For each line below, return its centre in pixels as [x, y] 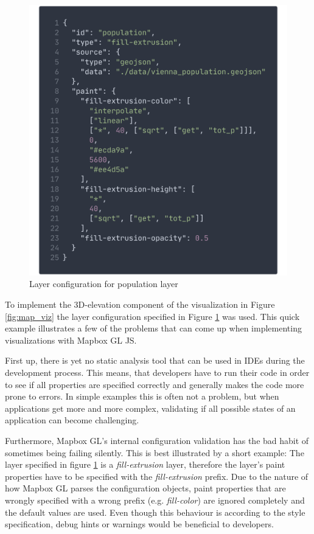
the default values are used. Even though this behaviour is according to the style [155, 512]
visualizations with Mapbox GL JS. [71, 340]
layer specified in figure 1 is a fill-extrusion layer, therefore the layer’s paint [145, 464]
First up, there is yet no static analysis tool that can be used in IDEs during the [155, 360]
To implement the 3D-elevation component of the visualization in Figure [140, 304]
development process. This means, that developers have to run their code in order [157, 372]
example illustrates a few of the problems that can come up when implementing [153, 328]
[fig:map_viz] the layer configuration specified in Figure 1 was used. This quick [152, 316]
